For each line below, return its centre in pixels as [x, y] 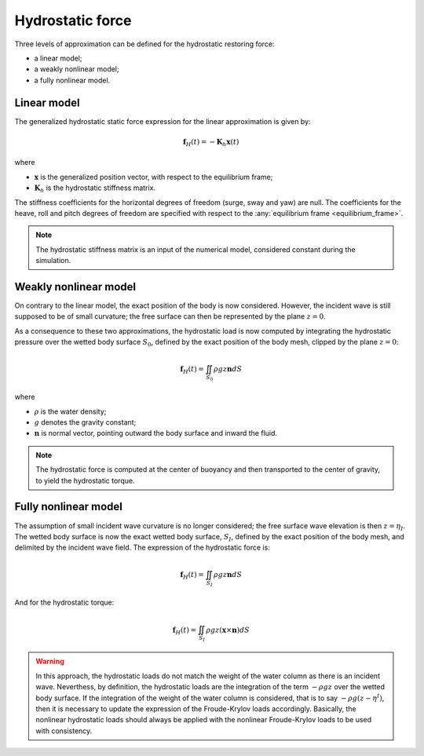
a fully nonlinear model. [72, 80]
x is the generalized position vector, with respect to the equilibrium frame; [154, 177]
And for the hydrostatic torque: [64, 603]
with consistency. [64, 731]
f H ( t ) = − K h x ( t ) [211, 143]
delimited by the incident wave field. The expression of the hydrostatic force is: [142, 548]
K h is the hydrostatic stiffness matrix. [95, 188]
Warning [50, 661]
